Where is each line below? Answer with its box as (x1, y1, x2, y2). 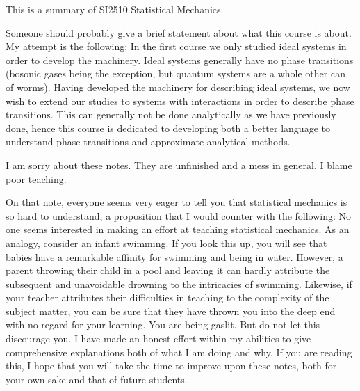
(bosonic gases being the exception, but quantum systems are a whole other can (6, 66, 345, 81)
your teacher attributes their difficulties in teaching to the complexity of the (6, 290, 329, 305)
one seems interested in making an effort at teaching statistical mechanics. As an (6, 222, 350, 237)
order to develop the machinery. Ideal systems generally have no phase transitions (6, 52, 354, 67)
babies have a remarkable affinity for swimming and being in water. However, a (6, 249, 343, 264)
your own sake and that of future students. (6, 372, 188, 386)
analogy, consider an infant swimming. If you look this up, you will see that (6, 235, 327, 250)
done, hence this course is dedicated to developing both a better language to (6, 120, 330, 135)
